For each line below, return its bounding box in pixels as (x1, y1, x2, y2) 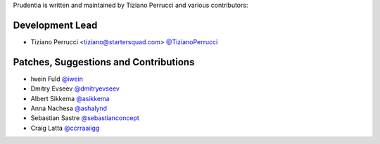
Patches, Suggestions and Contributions (13, 56, 195, 68)
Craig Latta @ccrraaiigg (30, 124, 100, 132)
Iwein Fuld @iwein (30, 74, 84, 83)
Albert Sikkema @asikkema (30, 94, 110, 103)
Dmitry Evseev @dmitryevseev (30, 84, 120, 93)
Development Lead (13, 19, 98, 31)
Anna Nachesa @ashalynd (30, 104, 108, 112)
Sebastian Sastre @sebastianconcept (30, 114, 140, 122)
